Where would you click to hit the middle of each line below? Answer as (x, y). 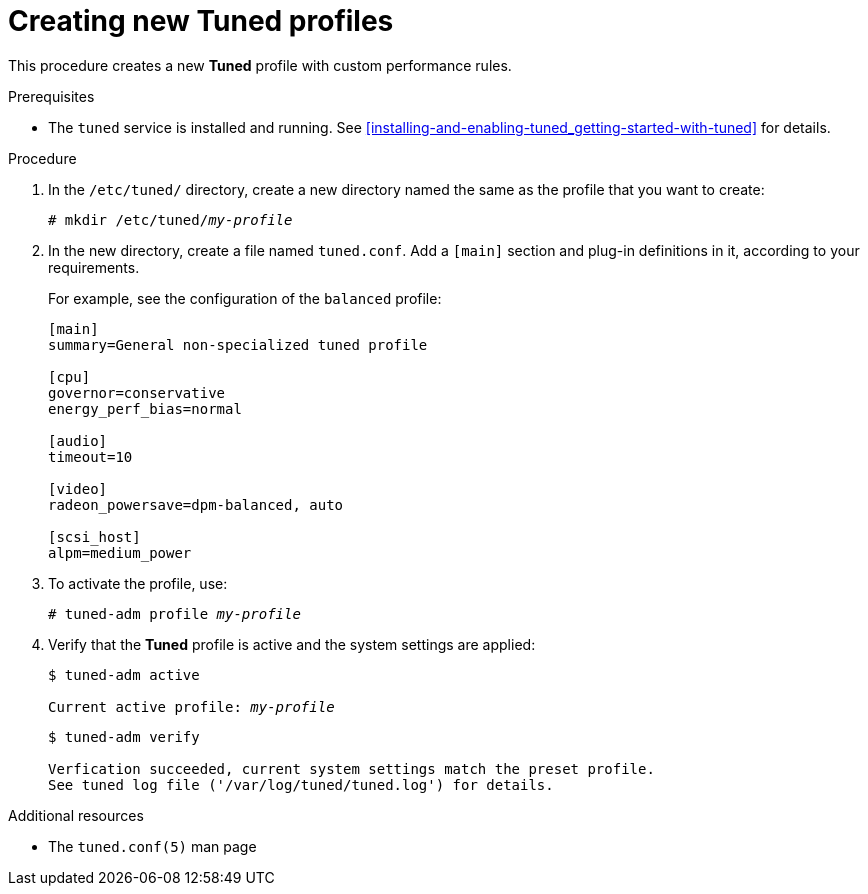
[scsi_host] (94, 536)
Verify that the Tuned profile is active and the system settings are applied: (292, 644)
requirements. (94, 267)
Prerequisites (51, 96)
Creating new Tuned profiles (201, 21)
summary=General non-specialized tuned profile (238, 344)
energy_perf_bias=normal (145, 408)
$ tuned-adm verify (124, 736)
